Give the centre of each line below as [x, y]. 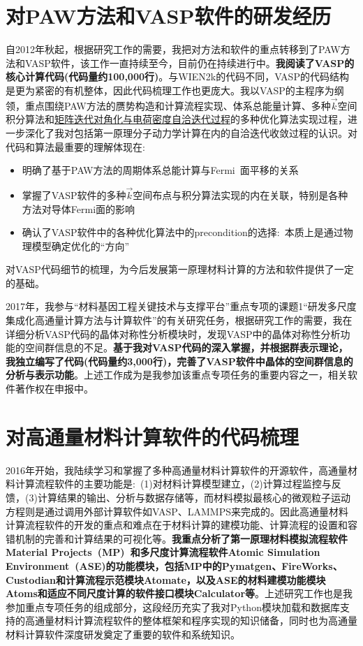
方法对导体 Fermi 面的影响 [79, 208]
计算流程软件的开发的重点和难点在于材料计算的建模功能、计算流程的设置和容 [181, 525]
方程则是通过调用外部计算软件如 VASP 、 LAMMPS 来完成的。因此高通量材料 [177, 511]
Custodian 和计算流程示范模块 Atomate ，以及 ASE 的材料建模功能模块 [166, 579]
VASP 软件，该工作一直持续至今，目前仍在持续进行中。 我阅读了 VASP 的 [190, 63]
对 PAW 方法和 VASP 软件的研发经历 [169, 16]
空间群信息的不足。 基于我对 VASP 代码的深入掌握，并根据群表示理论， [186, 347]
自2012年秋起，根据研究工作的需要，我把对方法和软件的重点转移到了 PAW [173, 49]
